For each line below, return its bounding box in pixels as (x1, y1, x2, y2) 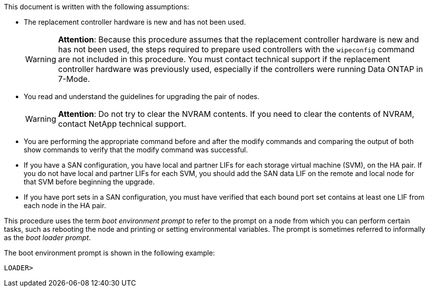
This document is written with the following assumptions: (4, 2, 190, 11)
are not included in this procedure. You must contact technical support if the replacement (58, 54, 390, 64)
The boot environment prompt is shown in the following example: (4, 249, 215, 257)
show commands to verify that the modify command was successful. (24, 145, 248, 154)
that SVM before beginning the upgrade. (24, 178, 155, 186)
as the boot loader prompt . (4, 233, 91, 242)
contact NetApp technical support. (58, 119, 187, 129)
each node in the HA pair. (24, 201, 106, 210)
